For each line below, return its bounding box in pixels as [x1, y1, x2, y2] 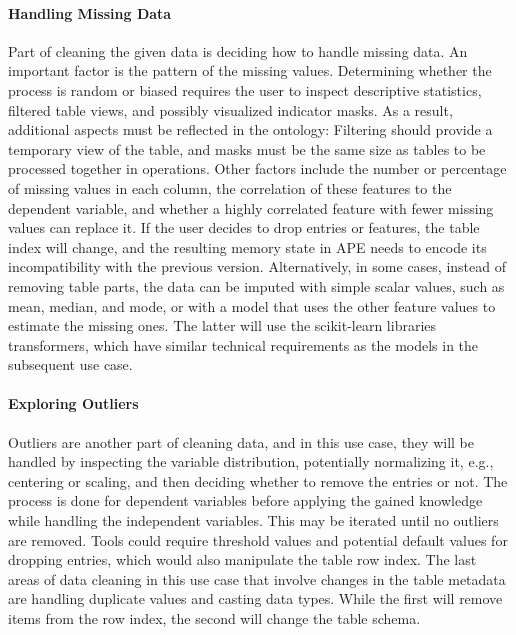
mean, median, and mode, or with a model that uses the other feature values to [8, 295, 496, 316]
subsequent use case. [8, 354, 133, 375]
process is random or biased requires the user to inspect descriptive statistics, [8, 79, 482, 100]
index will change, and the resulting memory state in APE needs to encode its [8, 236, 487, 257]
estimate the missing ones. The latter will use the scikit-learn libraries [8, 315, 437, 336]
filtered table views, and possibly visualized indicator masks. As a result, [8, 99, 453, 120]
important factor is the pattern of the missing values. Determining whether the [8, 60, 492, 81]
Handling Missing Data [8, 2, 172, 23]
